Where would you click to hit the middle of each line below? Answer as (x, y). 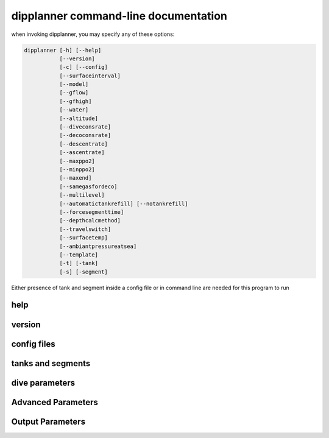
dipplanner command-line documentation (119, 16)
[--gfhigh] (76, 101)
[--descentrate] (83, 144)
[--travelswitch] (85, 229)
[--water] (74, 110)
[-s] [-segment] (83, 272)
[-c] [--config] (83, 67)
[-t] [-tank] (79, 263)
